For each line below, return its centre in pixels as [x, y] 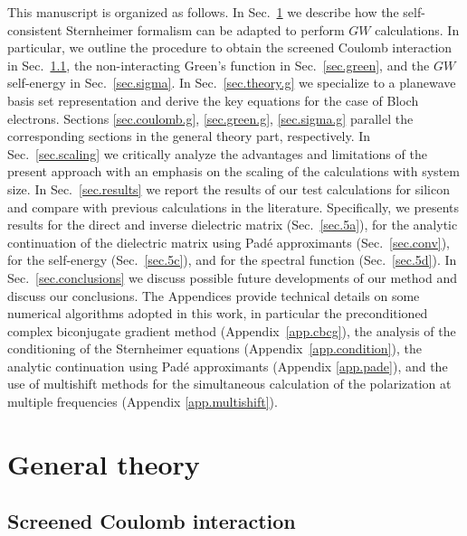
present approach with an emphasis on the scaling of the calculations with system [233, 171]
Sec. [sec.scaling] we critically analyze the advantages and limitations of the [217, 153]
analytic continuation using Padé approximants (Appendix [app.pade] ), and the [228, 366]
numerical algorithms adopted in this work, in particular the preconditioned [218, 313]
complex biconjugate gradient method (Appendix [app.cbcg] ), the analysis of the [232, 330]
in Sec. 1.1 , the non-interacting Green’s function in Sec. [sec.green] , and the [219, 65]
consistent [35, 29]
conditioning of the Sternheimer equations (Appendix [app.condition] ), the [214, 348]
